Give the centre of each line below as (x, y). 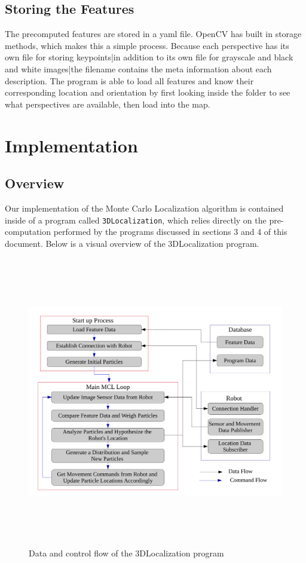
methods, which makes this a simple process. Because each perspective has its (147, 45)
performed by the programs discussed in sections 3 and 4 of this (170, 232)
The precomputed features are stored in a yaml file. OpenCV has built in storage (153, 34)
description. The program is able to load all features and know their (129, 80)
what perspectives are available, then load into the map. (108, 104)
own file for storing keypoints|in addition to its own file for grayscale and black (149, 57)
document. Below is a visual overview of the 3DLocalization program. (132, 243)
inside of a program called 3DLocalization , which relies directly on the (136, 220)
